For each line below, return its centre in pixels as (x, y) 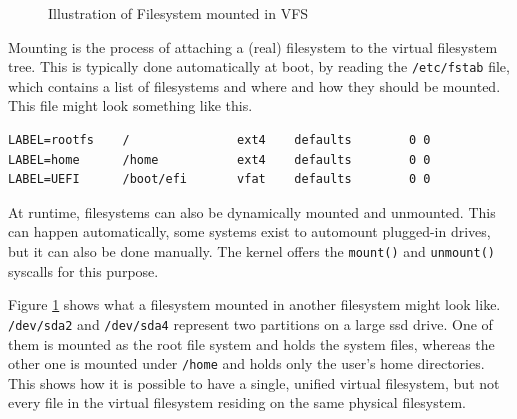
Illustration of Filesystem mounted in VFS (178, 13)
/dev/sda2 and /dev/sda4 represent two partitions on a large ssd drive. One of (250, 323)
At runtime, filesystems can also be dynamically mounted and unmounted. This (252, 211)
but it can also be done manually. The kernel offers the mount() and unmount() (251, 251)
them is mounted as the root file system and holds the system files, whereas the (251, 343)
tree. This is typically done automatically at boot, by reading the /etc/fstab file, (259, 66)
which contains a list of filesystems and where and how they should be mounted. (254, 85)
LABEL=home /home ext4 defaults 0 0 (219, 159)
